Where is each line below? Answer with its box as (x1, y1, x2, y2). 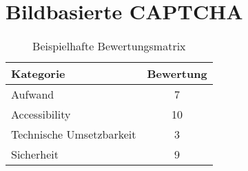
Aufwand (11, 86, 54, 103)
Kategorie (11, 66, 65, 82)
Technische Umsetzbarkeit (11, 126, 136, 143)
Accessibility (11, 106, 71, 123)
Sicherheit (11, 146, 59, 163)
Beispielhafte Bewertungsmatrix (32, 38, 186, 54)
